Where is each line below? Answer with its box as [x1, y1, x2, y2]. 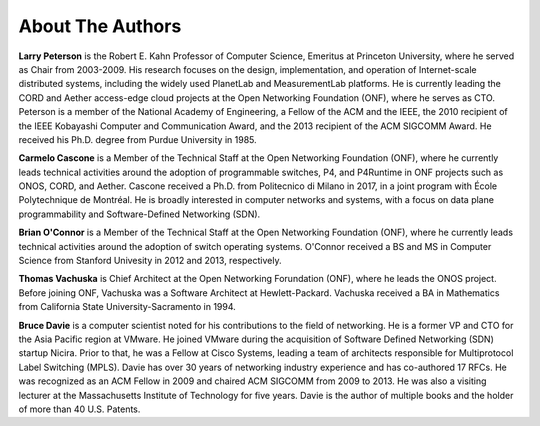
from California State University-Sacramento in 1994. [18, 301, 237, 313]
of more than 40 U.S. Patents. [18, 403, 141, 415]
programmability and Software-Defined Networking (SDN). [18, 208, 261, 220]
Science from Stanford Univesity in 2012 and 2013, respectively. [18, 255, 282, 267]
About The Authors [18, 15, 182, 37]
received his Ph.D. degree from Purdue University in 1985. [18, 133, 257, 145]
